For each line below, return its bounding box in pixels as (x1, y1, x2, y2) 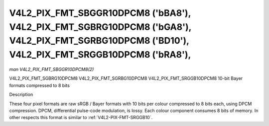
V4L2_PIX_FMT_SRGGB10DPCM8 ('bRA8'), (9, 49, 191, 61)
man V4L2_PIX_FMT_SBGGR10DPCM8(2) (9, 66, 94, 72)
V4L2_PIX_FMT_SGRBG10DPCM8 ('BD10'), (9, 35, 189, 47)
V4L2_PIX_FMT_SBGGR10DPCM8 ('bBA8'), (9, 7, 191, 18)
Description (9, 92, 33, 98)
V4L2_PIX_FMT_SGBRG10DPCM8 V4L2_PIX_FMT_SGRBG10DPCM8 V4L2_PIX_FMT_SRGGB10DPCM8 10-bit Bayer (9, 75, 243, 81)
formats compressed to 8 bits (9, 82, 70, 88)
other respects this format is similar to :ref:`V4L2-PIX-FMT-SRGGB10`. (9, 115, 153, 121)
